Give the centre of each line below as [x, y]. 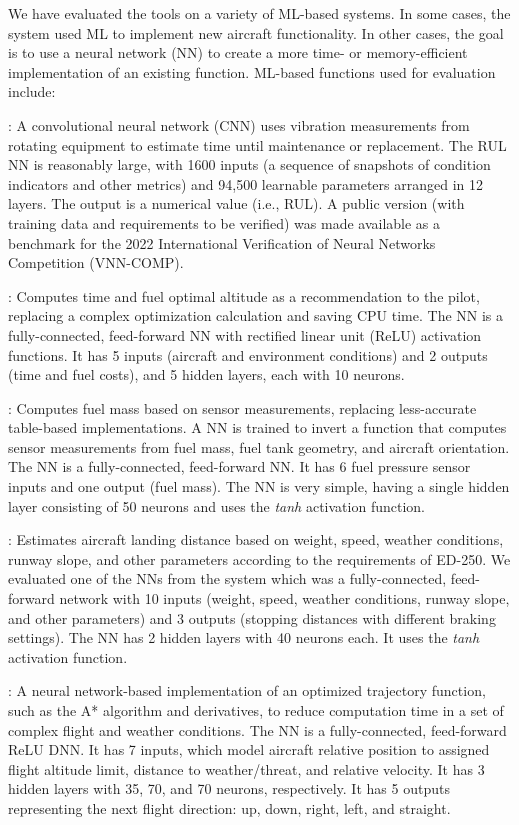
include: [32, 91]
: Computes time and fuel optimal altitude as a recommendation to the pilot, [244, 295]
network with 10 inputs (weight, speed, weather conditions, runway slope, [284, 598]
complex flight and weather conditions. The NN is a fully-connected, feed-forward [257, 729]
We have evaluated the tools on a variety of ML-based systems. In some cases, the [259, 13]
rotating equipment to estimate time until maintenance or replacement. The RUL [257, 144]
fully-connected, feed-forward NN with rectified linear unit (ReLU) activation [245, 334]
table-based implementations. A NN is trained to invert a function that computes [257, 427]
